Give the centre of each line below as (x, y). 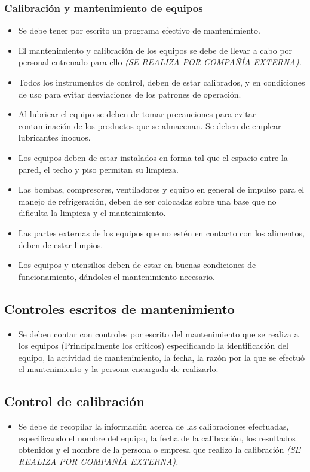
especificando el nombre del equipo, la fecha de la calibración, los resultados (157, 438)
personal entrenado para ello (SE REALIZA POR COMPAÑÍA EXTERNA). (160, 62)
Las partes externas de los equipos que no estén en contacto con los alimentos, (161, 232)
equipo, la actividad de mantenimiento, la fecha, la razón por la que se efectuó (162, 357)
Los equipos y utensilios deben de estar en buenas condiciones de (137, 265)
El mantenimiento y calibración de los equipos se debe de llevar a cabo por (155, 50)
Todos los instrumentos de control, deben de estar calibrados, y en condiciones (162, 82)
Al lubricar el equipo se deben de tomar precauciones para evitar (137, 114)
